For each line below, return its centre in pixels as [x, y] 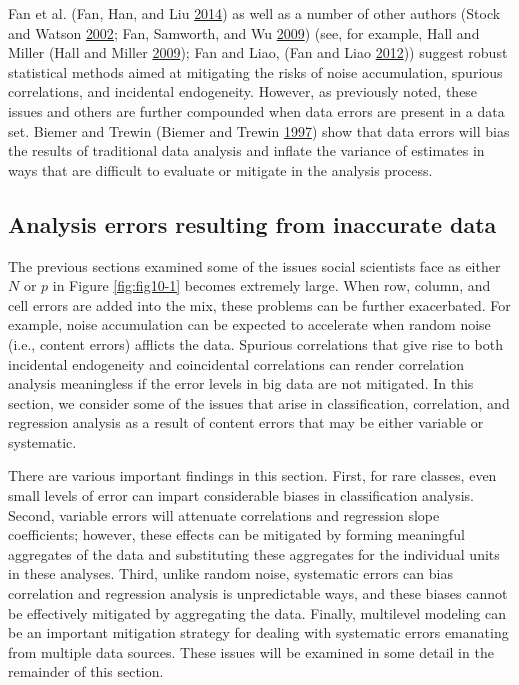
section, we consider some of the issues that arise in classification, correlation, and [259, 402]
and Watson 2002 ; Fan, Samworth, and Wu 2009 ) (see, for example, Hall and [244, 32]
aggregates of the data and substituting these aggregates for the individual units [254, 553]
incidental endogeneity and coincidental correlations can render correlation [236, 363]
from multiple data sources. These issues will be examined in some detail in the [251, 651]
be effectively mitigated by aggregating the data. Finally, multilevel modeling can [257, 612]
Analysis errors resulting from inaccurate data [252, 223]
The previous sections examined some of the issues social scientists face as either [254, 265]
